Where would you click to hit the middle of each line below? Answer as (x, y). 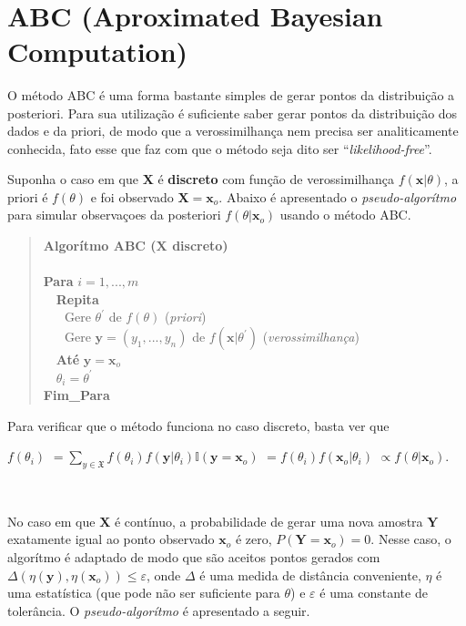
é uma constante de (374, 593)
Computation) (98, 51)
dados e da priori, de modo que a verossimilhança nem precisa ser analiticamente (233, 131)
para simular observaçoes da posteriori (114, 215)
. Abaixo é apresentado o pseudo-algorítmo (338, 196)
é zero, (253, 539)
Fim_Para (76, 395)
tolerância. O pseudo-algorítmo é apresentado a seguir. (159, 610)
